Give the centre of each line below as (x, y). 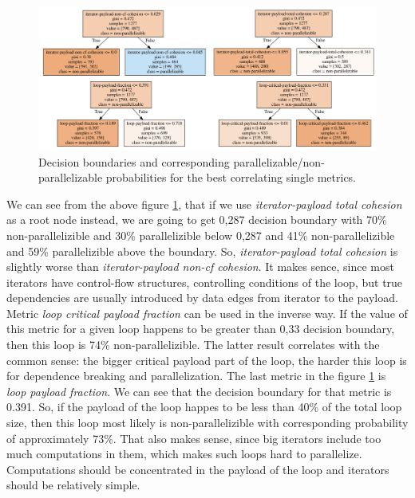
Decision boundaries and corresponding (134, 161)
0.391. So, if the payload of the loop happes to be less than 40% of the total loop (204, 407)
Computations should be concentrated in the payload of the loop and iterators (198, 469)
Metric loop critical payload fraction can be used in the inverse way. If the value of (207, 313)
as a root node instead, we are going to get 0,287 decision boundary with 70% (197, 220)
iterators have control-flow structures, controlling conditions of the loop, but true (205, 282)
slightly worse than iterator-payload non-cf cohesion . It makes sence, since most (200, 267)
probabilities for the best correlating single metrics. (231, 177)
